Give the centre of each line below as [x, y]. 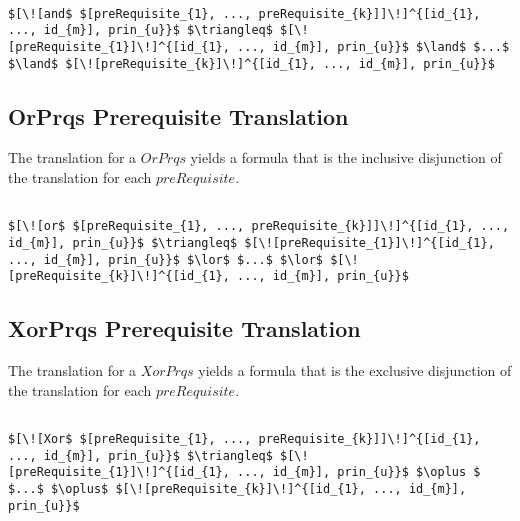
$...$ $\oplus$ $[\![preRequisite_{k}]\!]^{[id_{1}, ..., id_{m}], [237, 488]
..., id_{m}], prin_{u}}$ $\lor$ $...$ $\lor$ [165, 259]
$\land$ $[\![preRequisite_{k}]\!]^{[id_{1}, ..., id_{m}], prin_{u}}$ [251, 63]
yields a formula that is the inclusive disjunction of [346, 157]
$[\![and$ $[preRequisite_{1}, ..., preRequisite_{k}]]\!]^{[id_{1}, [244, 13]
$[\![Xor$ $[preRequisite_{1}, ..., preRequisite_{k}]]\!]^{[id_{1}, [244, 439]
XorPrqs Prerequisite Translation [184, 328]
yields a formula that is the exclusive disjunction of [355, 370]
